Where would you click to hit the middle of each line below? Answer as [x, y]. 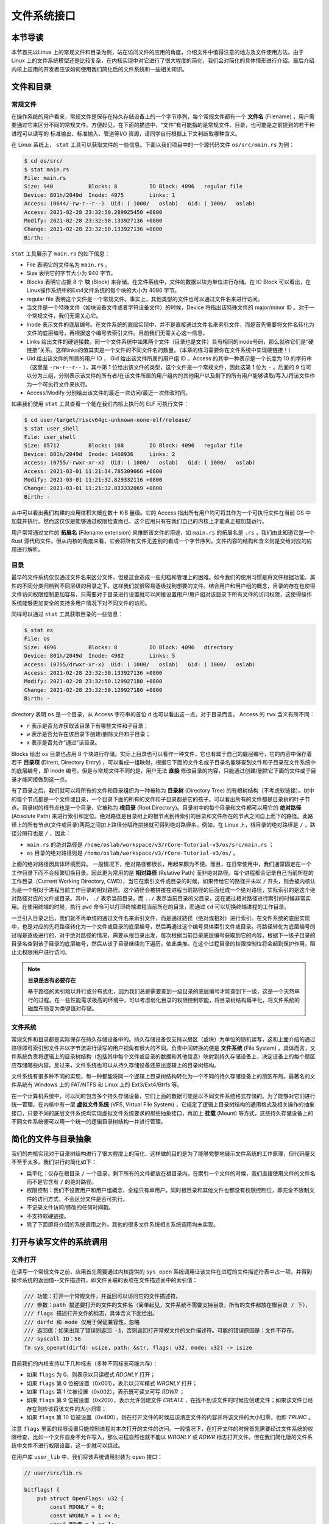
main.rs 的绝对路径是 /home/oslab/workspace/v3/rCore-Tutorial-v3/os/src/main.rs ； [150, 844]
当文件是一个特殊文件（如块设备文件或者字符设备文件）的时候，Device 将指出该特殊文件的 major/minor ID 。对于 [168, 307]
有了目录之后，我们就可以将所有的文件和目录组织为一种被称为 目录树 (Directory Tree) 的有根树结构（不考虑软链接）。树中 [163, 791]
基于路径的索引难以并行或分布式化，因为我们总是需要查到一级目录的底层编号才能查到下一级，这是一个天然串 [164, 991]
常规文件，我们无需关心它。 [66, 316]
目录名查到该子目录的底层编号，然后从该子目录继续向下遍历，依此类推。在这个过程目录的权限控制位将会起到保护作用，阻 [163, 943]
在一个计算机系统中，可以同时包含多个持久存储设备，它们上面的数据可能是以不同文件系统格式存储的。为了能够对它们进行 [163, 1096]
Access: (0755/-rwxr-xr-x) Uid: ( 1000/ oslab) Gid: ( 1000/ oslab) [140, 463]
